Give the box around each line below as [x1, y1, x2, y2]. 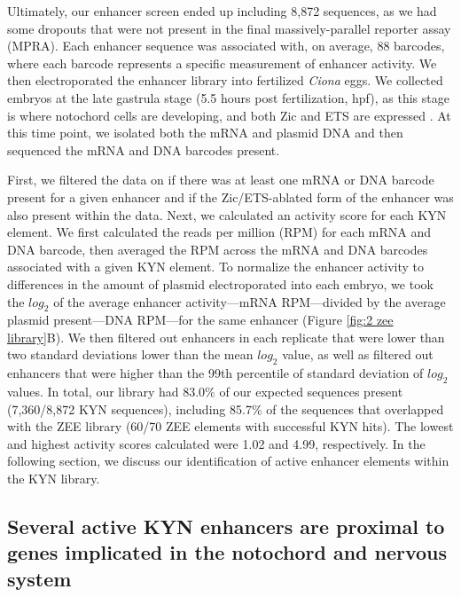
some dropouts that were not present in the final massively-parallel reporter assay [7, 19, 451, 37]
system [7, 564, 72, 592]
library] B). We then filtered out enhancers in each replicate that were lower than [7, 327, 445, 346]
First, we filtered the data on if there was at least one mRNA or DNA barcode [7, 170, 434, 189]
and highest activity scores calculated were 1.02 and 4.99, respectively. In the [7, 434, 426, 452]
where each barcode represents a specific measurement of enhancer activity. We [7, 53, 437, 72]
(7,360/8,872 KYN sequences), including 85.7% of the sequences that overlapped [7, 399, 444, 418]
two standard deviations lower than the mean [7, 345, 254, 364]
